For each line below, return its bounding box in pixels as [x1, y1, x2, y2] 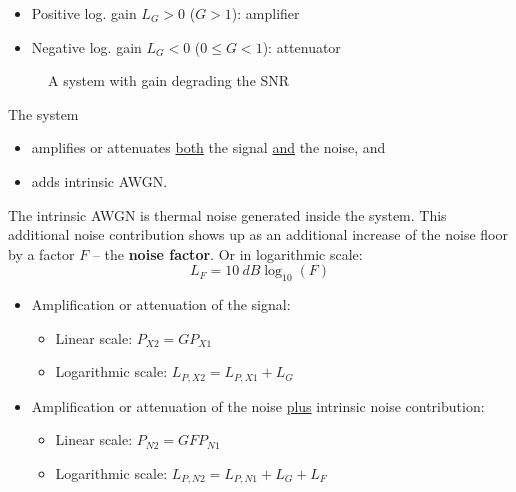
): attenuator [262, 36, 341, 57]
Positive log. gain [31, 3, 137, 23]
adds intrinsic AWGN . [31, 170, 168, 191]
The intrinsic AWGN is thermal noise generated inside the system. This [8, 204, 447, 225]
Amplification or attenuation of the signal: [31, 294, 291, 315]
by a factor [8, 243, 75, 264]
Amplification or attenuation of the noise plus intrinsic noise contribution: [31, 395, 485, 416]
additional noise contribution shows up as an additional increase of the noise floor [8, 224, 508, 245]
